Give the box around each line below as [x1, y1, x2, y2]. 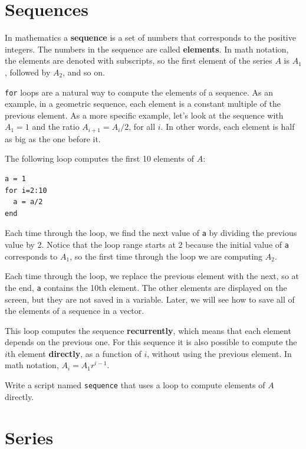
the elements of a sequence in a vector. [5, 304, 144, 317]
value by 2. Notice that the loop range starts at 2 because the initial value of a [5, 238, 289, 251]
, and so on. [62, 65, 105, 78]
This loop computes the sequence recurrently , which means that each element [5, 324, 291, 336]
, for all [129, 120, 156, 133]
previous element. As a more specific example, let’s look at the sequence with [5, 109, 284, 121]
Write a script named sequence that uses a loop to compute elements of [5, 379, 265, 391]
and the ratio [32, 120, 80, 133]
